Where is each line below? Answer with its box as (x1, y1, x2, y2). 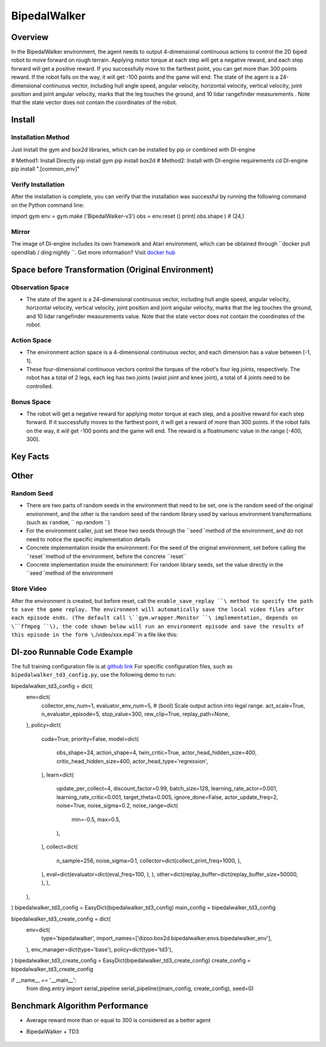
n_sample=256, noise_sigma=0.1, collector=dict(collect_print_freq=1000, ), (56, 856, 241, 864)
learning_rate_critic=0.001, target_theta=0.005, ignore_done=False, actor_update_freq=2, (56, 793, 278, 801)
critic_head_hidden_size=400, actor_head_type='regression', (56, 757, 208, 765)
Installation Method (11, 133, 69, 142)
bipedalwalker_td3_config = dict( (11, 682, 93, 690)
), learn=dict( (41, 771, 74, 778)
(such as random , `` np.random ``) (26, 519, 110, 526)
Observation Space (11, 283, 69, 292)
